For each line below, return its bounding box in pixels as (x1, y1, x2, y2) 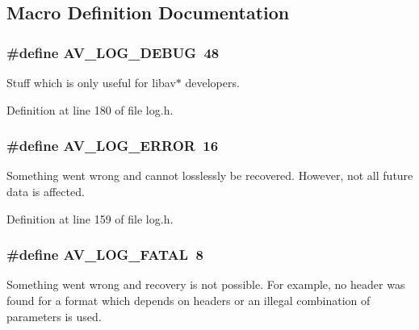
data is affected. (6, 183, 85, 199)
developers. (185, 74, 240, 90)
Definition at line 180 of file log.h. (6, 101, 174, 118)
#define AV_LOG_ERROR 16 (6, 136, 219, 156)
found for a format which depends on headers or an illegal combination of (6, 292, 371, 308)
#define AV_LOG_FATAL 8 (6, 244, 203, 265)
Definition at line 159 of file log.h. (6, 210, 174, 227)
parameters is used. (6, 307, 102, 324)
